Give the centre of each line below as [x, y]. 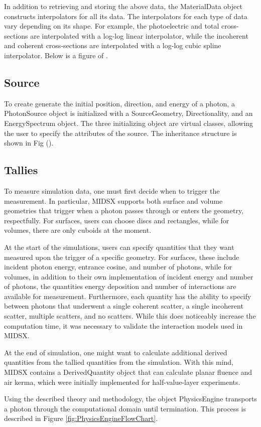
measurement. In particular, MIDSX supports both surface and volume [113, 200]
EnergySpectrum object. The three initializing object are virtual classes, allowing [129, 123]
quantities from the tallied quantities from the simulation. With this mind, [119, 362]
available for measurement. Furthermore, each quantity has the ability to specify [128, 296]
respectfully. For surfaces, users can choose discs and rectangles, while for [117, 220]
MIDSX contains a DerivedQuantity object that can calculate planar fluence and [128, 372]
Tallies [21, 170]
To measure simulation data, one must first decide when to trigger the [112, 190]
